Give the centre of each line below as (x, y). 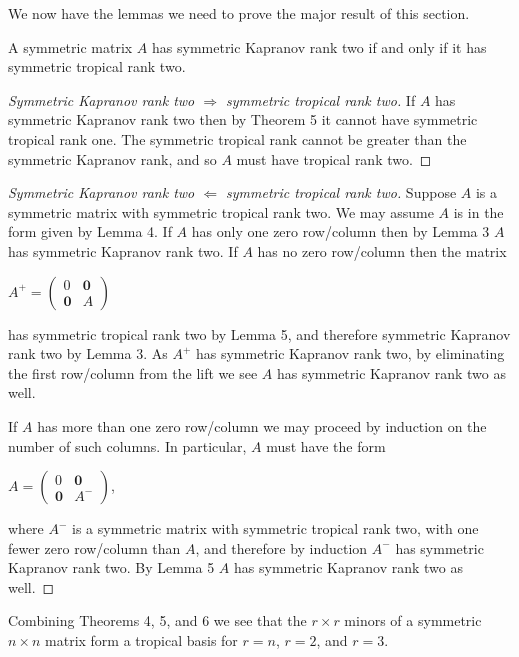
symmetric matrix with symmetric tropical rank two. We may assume (221, 211)
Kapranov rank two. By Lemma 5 (111, 567)
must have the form (326, 445)
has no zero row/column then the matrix (382, 250)
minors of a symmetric (413, 620)
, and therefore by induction (281, 547)
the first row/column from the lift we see (133, 372)
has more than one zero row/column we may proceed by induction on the (262, 425)
